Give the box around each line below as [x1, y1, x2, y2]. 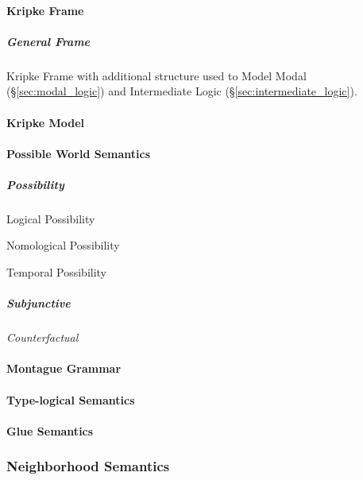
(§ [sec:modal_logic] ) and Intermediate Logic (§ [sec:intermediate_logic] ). [6, 83, 357, 99]
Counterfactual [6, 329, 79, 346]
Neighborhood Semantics [6, 456, 170, 476]
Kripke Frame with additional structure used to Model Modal [6, 67, 307, 83]
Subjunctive [6, 295, 71, 312]
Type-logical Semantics [6, 391, 135, 408]
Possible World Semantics [6, 145, 150, 161]
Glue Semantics [6, 422, 94, 439]
